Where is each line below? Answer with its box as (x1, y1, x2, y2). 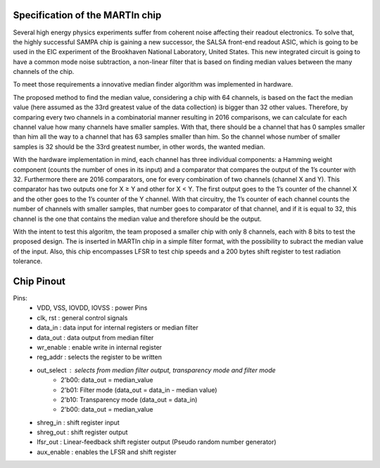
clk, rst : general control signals (37, 313, 128, 322)
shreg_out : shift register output (37, 428, 128, 436)
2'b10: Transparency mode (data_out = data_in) (61, 395, 198, 404)
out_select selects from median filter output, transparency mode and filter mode (37, 366, 276, 374)
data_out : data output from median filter (37, 333, 154, 341)
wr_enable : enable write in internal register (37, 343, 162, 351)
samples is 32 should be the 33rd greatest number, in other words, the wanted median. (13, 142, 265, 151)
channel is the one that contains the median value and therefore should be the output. (13, 215, 262, 223)
